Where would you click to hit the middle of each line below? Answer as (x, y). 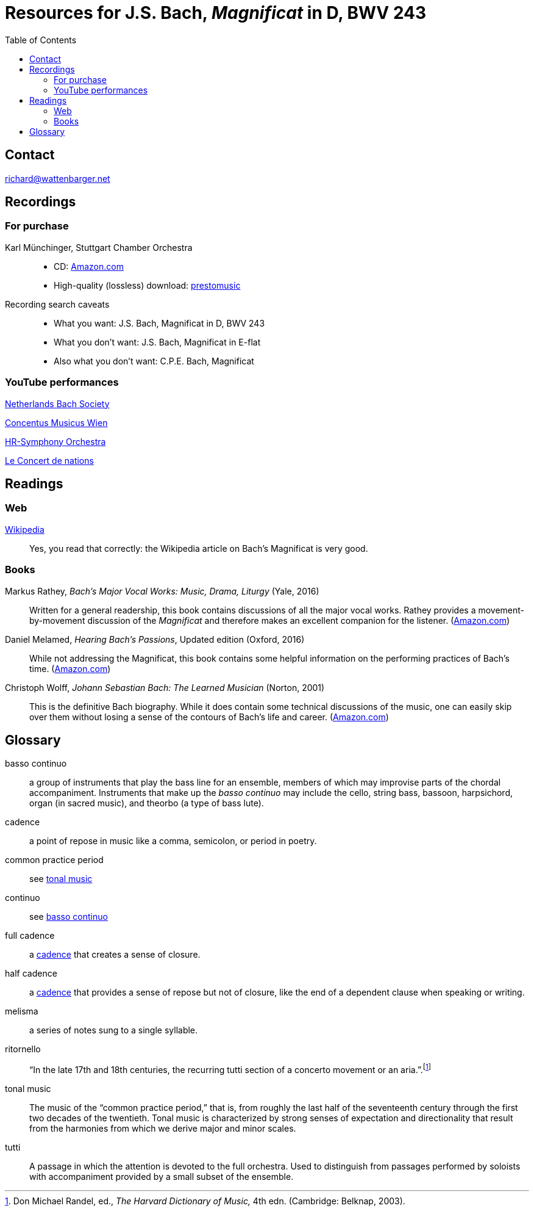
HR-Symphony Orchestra (55, 441)
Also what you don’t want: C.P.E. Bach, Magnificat (154, 361)
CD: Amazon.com (89, 266)
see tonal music (61, 879)
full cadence (30, 936)
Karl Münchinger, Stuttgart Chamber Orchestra (99, 247)
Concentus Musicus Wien (56, 422)
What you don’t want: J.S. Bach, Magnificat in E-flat (157, 342)
